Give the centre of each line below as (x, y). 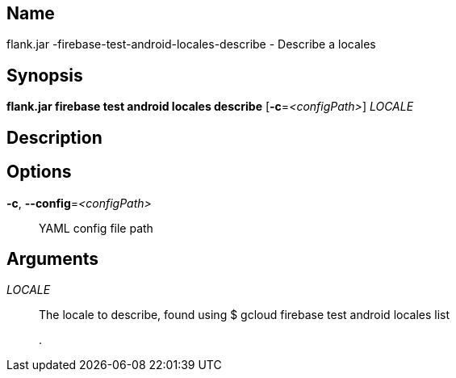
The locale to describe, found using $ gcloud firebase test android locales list (245, 315)
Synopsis (45, 75)
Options (39, 172)
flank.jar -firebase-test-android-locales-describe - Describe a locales (191, 44)
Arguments (53, 258)
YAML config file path (96, 228)
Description (54, 137)
